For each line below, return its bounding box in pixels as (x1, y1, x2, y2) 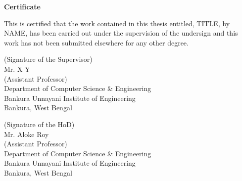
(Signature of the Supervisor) (4, 54, 93, 64)
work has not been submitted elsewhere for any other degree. (4, 37, 189, 47)
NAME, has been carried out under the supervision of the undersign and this (4, 28, 238, 38)
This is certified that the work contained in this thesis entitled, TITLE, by (4, 18, 230, 28)
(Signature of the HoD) (4, 119, 75, 129)
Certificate (4, 1, 41, 11)
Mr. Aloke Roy (4, 129, 49, 139)
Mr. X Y (4, 63, 30, 74)
